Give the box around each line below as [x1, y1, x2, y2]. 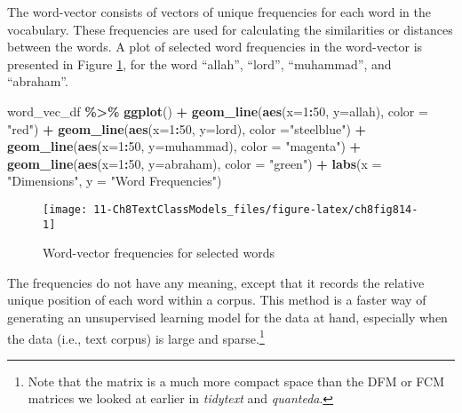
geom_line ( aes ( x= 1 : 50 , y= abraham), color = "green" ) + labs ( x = [7, 154, 382, 172]
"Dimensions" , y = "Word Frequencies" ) [7, 171, 222, 190]
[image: [43, 203, 88, 216]
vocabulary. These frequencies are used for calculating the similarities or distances [7, 20, 453, 38]
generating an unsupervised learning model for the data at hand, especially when [7, 308, 448, 327]
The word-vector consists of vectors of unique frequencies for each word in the [7, 3, 431, 20]
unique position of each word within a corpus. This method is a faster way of [7, 290, 426, 309]
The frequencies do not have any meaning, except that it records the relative [7, 273, 425, 291]
